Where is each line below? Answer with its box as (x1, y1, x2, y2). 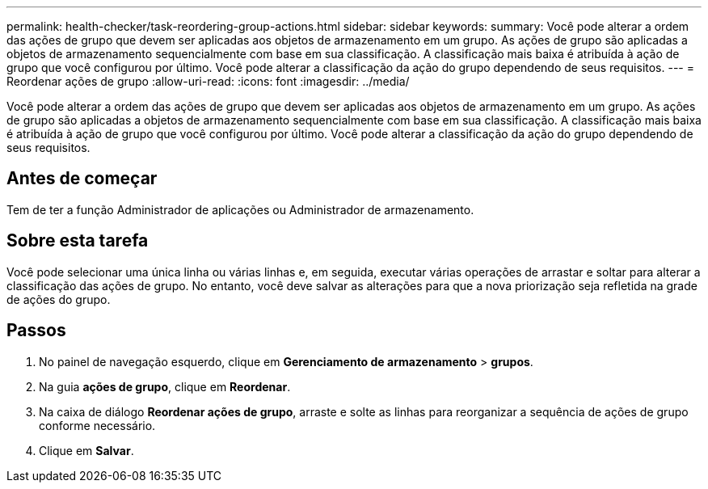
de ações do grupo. (6, 292, 111, 306)
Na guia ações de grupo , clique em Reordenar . (39, 379, 291, 394)
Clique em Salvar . (39, 443, 134, 457)
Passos (6, 320, 66, 341)
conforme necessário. (39, 418, 156, 432)
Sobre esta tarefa (6, 230, 149, 251)
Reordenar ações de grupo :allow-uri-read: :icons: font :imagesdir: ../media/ (6, 74, 410, 88)
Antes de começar (6, 168, 158, 189)
